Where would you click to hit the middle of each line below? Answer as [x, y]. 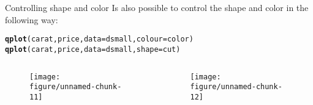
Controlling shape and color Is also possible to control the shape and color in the [157, 7]
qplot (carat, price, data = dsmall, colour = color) [99, 39]
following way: [32, 19]
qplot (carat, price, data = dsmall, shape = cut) [93, 49]
